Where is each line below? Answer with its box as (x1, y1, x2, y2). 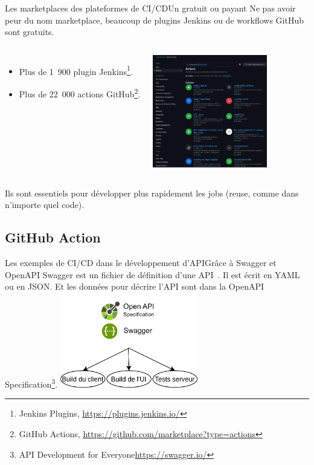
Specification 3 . (5, 376, 58, 390)
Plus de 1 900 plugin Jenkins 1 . (19, 63, 133, 77)
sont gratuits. (5, 25, 54, 38)
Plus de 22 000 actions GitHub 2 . (19, 86, 141, 100)
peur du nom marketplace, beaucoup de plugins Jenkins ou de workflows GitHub (5, 13, 304, 26)
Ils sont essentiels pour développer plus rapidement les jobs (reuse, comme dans (5, 186, 299, 199)
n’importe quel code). (5, 198, 85, 211)
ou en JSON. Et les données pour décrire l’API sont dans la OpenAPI (5, 280, 264, 293)
